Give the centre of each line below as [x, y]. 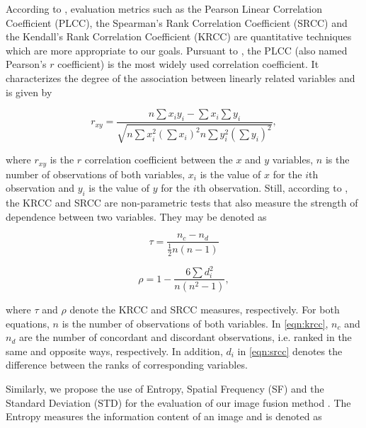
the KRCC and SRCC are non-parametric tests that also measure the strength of [182, 203]
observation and [40, 188]
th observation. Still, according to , [272, 188]
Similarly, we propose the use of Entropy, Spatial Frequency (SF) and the [165, 389]
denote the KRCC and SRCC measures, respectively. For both [205, 310]
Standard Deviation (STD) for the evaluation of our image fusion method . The [178, 402]
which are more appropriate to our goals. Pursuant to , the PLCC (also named [177, 50]
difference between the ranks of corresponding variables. [127, 365]
